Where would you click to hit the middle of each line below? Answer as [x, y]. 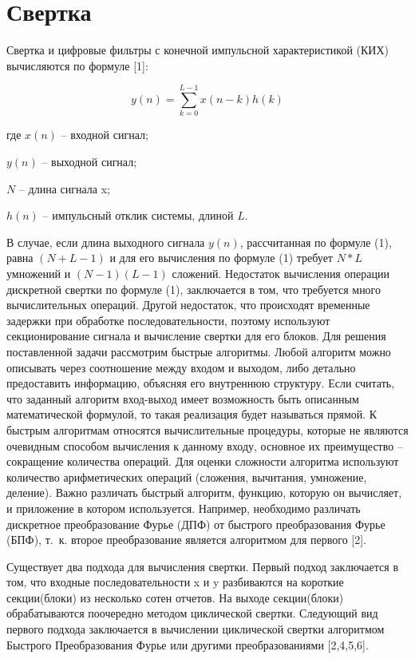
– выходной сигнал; [89, 162]
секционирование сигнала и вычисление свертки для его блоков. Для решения [196, 336]
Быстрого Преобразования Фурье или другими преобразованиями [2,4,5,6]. [188, 644]
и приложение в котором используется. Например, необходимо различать [184, 508]
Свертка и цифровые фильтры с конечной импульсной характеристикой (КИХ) [198, 50]
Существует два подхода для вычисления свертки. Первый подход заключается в [202, 566]
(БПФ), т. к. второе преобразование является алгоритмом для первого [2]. [186, 540]
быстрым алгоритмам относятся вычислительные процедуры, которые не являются [207, 429]
